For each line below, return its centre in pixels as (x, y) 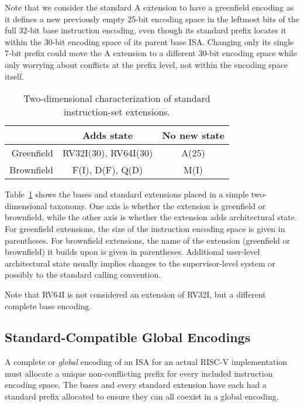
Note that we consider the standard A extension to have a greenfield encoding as (149, 7)
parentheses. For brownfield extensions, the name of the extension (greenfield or (148, 240)
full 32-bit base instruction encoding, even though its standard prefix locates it (146, 30)
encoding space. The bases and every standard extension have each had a (136, 385)
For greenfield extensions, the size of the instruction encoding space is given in (145, 228)
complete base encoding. (48, 306)
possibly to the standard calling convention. (83, 274)
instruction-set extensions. (117, 112)
